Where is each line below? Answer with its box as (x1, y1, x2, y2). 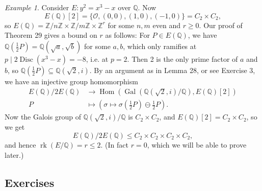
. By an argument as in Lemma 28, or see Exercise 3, (89, 64, 255, 75)
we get (5, 122, 25, 132)
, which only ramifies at (123, 40, 197, 51)
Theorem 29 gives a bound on (5, 30, 97, 40)
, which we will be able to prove (147, 139, 247, 150)
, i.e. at (86, 53, 109, 64)
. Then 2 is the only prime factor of (127, 53, 238, 64)
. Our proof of (199, 19, 243, 30)
